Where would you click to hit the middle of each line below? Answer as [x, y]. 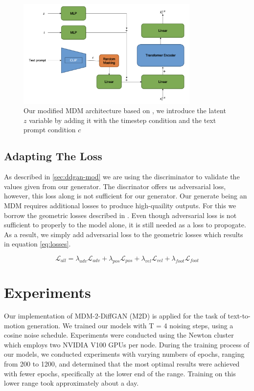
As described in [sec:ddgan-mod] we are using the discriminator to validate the [122, 177]
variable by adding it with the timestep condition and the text [123, 120]
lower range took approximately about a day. [71, 383]
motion [14, 325]
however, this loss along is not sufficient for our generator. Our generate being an [126, 196]
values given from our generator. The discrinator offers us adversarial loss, [115, 186]
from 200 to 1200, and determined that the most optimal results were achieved [122, 363]
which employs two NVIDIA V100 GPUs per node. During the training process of [127, 344]
